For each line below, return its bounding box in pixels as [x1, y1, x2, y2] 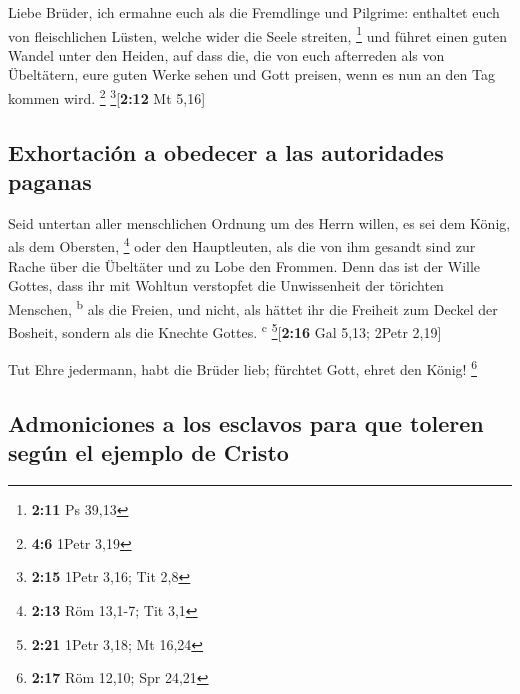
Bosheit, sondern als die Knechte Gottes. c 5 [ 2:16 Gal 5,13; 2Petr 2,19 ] [8, 319, 442, 342]
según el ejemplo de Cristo [8, 437, 289, 468]
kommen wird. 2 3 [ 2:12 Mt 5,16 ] [8, 85, 206, 108]
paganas [8, 166, 92, 197]
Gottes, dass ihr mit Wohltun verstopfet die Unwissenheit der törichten [8, 275, 444, 296]
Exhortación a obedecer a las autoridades [8, 136, 444, 167]
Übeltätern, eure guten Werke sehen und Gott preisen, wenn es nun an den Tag [8, 64, 495, 85]
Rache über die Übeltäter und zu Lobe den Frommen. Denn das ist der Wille [8, 255, 481, 276]
